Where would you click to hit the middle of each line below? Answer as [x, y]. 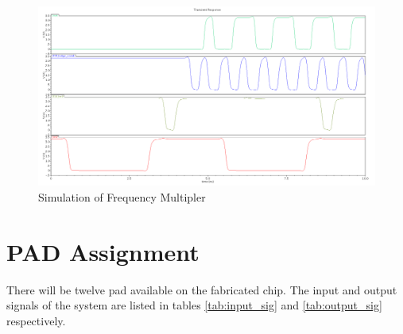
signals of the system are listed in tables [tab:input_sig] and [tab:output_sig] [194, 305]
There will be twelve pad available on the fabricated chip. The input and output [202, 289]
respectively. [36, 320]
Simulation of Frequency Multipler [122, 197]
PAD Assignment [103, 251]
